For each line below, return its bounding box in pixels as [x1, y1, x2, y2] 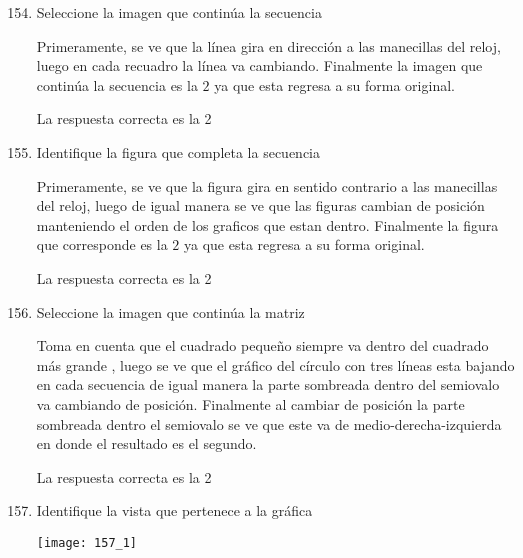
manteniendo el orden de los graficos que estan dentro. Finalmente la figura [36, 214, 499, 235]
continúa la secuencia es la [36, 74, 198, 95]
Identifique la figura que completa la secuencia [36, 141, 321, 162]
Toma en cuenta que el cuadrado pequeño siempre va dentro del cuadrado [36, 335, 489, 356]
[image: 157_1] [36, 535, 138, 550]
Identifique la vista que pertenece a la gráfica [36, 500, 313, 521]
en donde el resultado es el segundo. [36, 433, 257, 454]
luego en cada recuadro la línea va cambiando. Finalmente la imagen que [36, 55, 483, 76]
